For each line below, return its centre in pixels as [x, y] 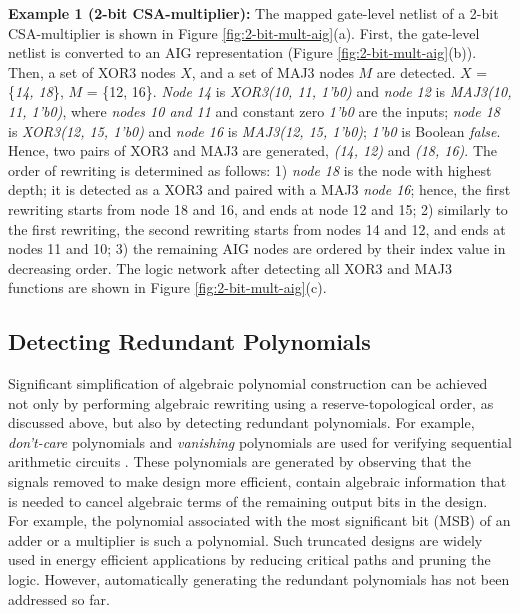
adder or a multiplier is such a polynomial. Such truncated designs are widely [245, 539]
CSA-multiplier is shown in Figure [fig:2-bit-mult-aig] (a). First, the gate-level [244, 32]
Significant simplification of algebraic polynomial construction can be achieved [248, 383]
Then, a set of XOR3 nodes [92, 71]
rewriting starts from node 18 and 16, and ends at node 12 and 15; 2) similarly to [258, 208]
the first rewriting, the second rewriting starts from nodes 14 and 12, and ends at [257, 228]
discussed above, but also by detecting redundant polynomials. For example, [241, 422]
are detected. [416, 71]
